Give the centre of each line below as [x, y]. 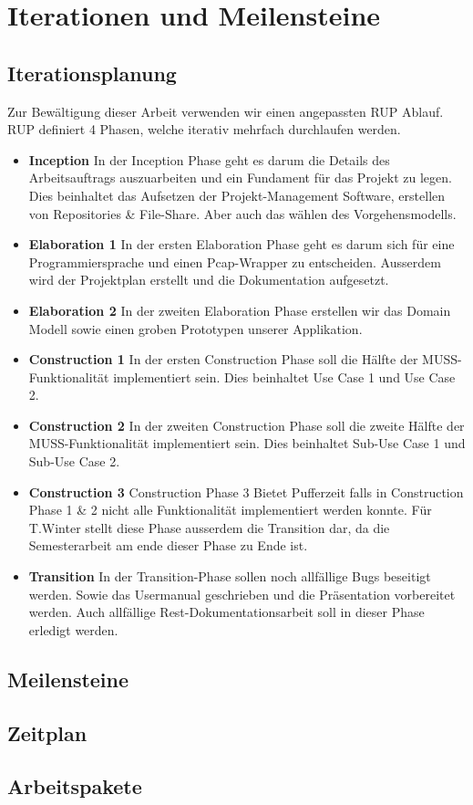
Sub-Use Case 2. [74, 461]
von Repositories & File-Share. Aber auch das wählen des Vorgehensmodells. [242, 213]
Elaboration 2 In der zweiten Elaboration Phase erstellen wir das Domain [240, 310]
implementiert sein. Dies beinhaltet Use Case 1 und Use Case [284, 376]
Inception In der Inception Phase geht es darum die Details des [209, 159]
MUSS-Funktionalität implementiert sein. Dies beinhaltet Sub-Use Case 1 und [247, 443]
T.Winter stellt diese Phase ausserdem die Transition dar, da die [209, 527]
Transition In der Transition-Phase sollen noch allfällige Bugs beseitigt [230, 576]
